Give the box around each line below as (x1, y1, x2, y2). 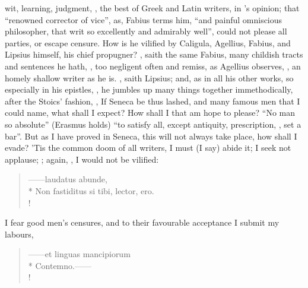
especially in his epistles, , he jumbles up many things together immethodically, (5, 83, 293, 96)
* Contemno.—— (28, 259, 91, 271)
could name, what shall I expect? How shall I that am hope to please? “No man (5, 106, 296, 119)
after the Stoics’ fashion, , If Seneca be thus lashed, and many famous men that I (5, 94, 300, 107)
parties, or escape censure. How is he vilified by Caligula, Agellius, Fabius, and (5, 36, 291, 49)
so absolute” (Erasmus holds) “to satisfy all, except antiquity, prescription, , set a (5, 118, 301, 130)
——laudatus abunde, (28, 173, 107, 185)
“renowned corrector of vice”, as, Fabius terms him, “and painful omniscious (5, 13, 282, 26)
